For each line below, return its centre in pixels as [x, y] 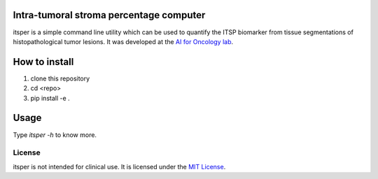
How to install [43, 62]
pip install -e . [50, 98]
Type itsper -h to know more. [55, 135]
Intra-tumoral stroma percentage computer [109, 15]
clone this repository [60, 78]
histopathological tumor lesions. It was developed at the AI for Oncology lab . [123, 41]
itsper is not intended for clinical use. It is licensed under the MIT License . [119, 166]
